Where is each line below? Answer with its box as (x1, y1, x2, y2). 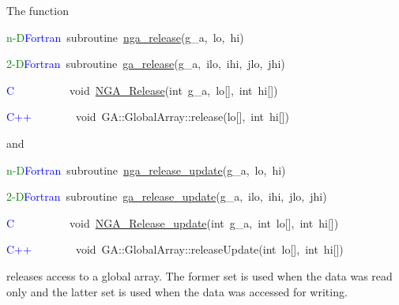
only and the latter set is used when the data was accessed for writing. (6, 283, 348, 299)
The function (6, 2, 69, 18)
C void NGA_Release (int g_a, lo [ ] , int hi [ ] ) (6, 81, 278, 98)
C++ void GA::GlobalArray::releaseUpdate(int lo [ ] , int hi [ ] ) (6, 241, 344, 258)
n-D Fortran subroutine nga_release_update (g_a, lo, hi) (6, 161, 286, 178)
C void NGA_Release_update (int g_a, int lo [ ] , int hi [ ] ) (6, 214, 339, 231)
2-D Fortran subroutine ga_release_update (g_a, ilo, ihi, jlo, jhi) (6, 188, 327, 205)
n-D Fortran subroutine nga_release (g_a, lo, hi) (6, 28, 244, 45)
